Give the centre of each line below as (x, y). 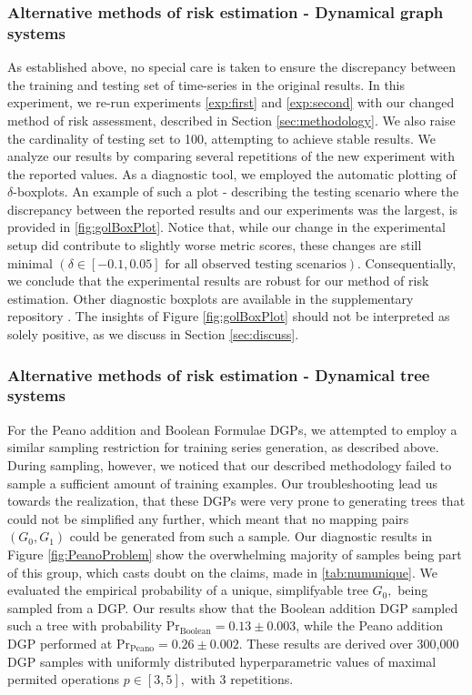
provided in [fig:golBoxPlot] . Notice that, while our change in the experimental (227, 227)
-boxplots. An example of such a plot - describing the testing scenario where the (236, 191)
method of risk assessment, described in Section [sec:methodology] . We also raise (231, 120)
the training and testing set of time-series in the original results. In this (206, 84)
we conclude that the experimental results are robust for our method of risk (218, 281)
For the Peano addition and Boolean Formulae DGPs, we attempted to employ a (232, 429)
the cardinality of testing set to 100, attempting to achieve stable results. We (221, 138)
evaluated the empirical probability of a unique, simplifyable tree (188, 590)
